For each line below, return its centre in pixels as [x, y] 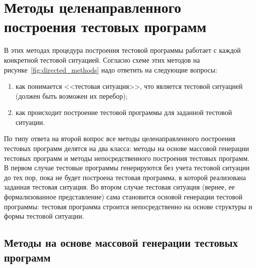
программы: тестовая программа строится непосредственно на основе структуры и [128, 206]
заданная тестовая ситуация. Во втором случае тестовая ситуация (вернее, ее [119, 187]
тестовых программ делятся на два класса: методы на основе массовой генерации [127, 148]
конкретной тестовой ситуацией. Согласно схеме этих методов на [102, 59]
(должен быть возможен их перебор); [72, 96]
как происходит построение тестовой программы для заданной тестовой [124, 112]
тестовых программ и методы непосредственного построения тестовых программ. [127, 158]
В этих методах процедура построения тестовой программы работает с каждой [123, 50]
